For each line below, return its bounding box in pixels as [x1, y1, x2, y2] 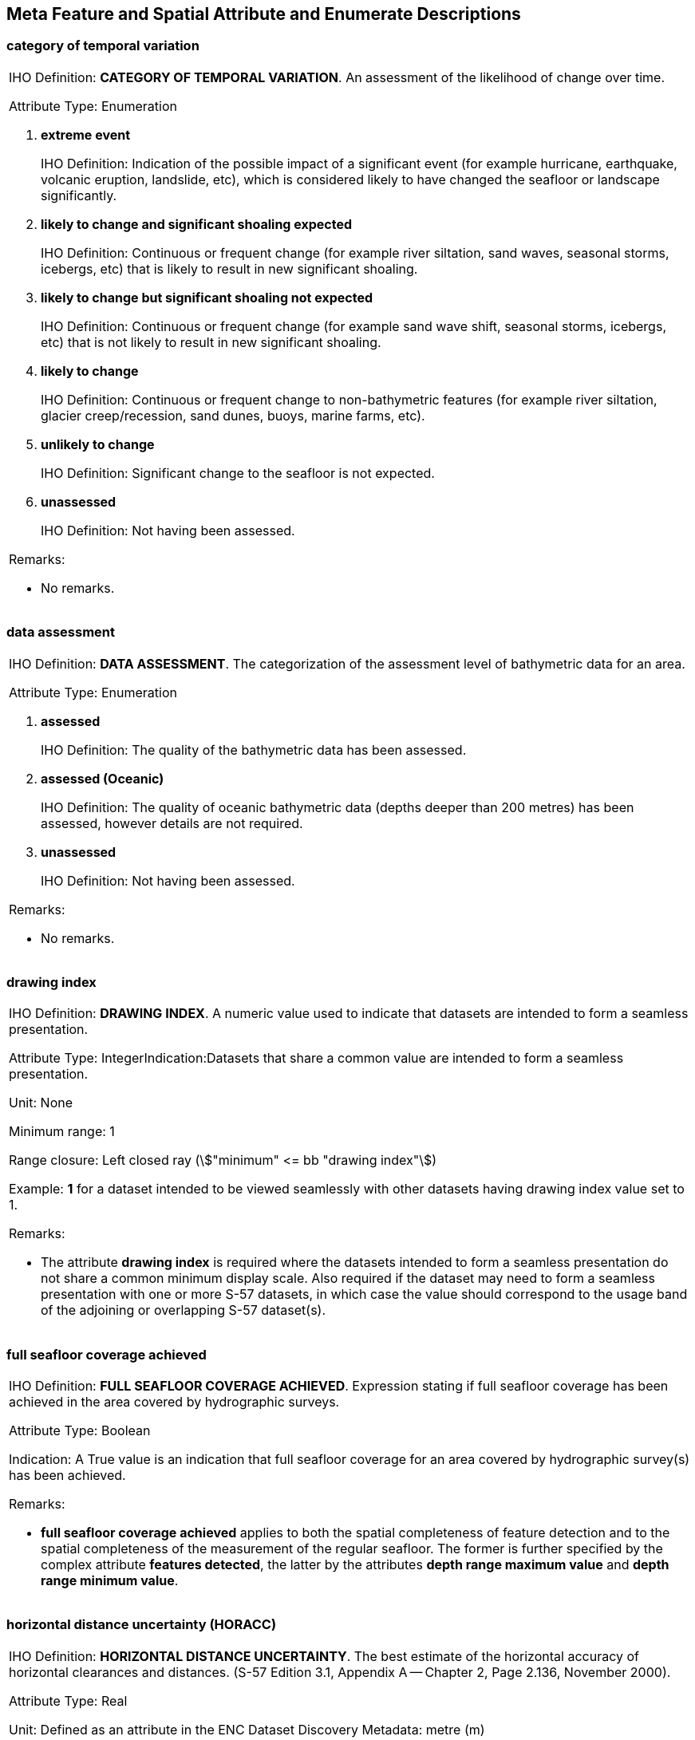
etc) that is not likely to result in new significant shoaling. [41, 333, 381, 350]
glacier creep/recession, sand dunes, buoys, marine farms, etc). [41, 407, 425, 424]
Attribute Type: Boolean [9, 1422, 151, 1439]
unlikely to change [41, 436, 155, 452]
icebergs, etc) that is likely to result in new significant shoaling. [41, 260, 418, 277]
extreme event [41, 126, 131, 143]
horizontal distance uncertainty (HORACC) [6, 1616, 277, 1633]
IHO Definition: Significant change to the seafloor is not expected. [41, 464, 435, 481]
